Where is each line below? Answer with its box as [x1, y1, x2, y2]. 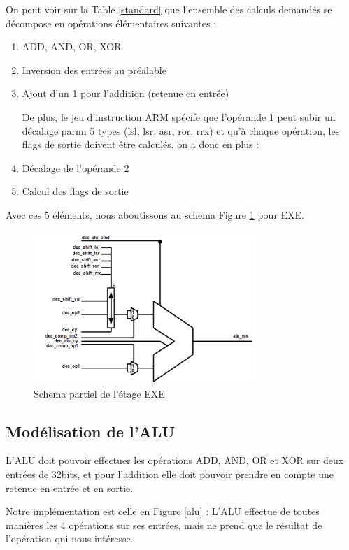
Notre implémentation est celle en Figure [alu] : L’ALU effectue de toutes [6, 504, 320, 519]
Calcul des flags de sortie [22, 184, 129, 198]
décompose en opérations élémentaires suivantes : [6, 15, 217, 30]
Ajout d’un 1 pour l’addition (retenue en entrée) [22, 86, 229, 101]
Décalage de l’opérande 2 [22, 160, 129, 175]
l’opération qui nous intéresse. [6, 531, 134, 546]
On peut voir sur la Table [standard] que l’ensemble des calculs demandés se [6, 2, 332, 16]
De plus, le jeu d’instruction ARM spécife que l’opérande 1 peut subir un [22, 109, 336, 124]
